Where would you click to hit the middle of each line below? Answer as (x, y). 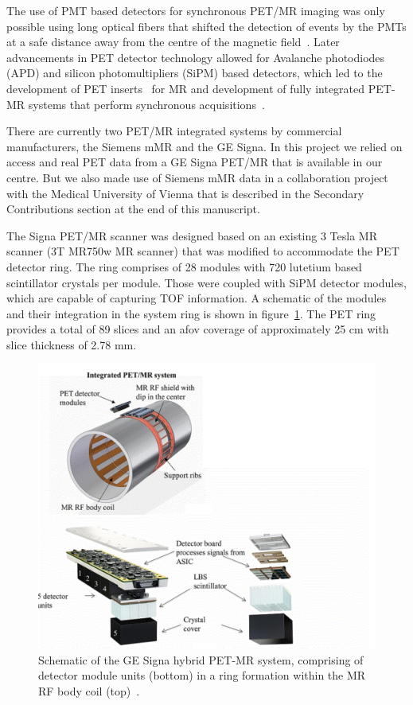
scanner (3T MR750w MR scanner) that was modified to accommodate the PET (203, 251)
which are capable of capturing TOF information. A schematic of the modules (197, 298)
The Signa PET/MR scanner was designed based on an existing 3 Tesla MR (192, 235)
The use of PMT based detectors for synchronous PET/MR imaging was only (196, 10)
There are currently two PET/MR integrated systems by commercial (174, 131)
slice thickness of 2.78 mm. (72, 344)
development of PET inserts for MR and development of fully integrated (186, 88)
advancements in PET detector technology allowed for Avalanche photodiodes (196, 57)
